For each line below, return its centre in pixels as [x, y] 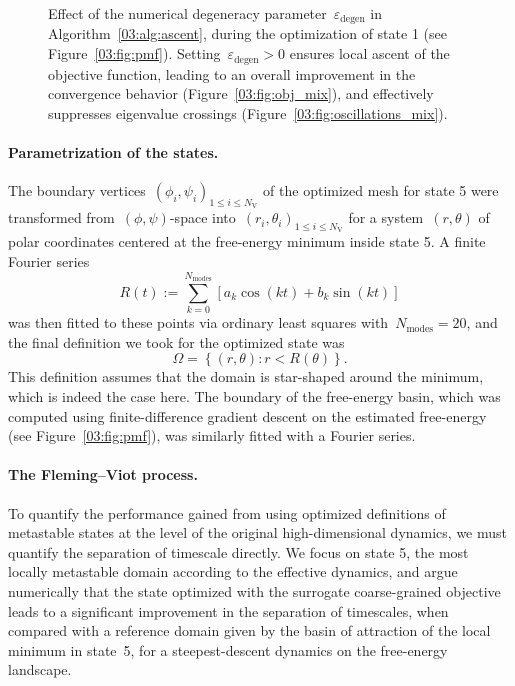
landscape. [40, 669]
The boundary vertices [77, 190]
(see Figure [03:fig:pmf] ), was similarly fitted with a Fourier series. [212, 435]
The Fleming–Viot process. [103, 474]
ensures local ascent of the [369, 53]
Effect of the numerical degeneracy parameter [187, 13]
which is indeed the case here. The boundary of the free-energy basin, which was [254, 395]
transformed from [61, 217]
